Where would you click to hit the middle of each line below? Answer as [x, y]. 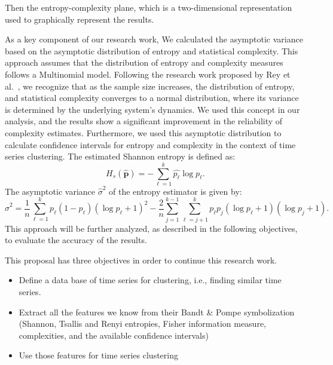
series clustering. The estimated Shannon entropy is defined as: [120, 156]
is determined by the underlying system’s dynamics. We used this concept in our [152, 109]
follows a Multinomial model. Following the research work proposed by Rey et [148, 74]
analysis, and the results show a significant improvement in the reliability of [144, 121]
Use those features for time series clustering [98, 355]
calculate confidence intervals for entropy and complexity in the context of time [150, 144]
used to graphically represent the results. [80, 19]
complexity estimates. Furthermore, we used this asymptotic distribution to [143, 132]
